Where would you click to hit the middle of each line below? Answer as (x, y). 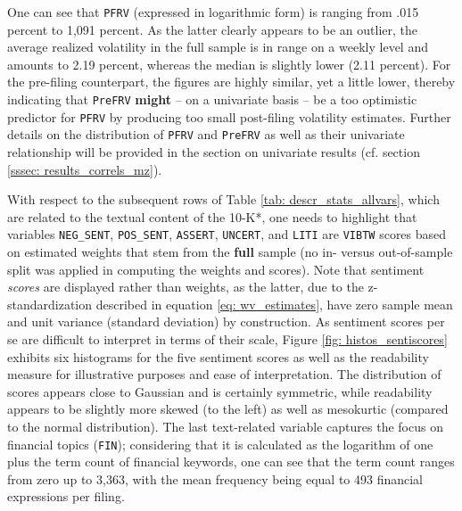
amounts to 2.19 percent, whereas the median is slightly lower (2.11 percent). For (229, 64)
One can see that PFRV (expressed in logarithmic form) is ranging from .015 (213, 12)
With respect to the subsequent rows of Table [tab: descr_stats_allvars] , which (223, 199)
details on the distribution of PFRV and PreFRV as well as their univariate (206, 134)
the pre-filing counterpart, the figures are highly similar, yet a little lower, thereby (231, 82)
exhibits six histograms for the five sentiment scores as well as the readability (218, 356)
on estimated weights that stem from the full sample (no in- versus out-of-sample (230, 252)
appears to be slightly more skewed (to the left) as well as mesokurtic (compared (228, 409)
